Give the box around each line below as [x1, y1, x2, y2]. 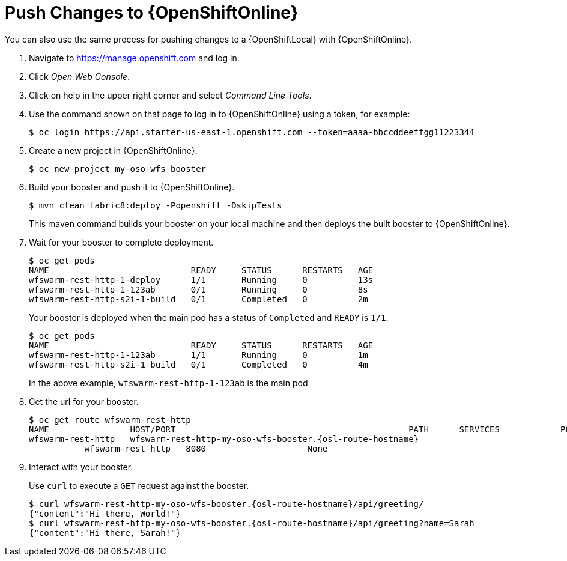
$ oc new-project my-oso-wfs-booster [29, 163, 207, 174]
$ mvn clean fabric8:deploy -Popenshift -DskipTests [29, 200, 282, 210]
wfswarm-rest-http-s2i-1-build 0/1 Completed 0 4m [29, 359, 368, 369]
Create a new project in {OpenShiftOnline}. [29, 145, 198, 156]
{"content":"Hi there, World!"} [29, 508, 181, 518]
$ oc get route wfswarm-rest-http [29, 414, 191, 425]
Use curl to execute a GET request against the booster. [29, 480, 249, 491]
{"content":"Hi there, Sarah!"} [29, 527, 181, 538]
